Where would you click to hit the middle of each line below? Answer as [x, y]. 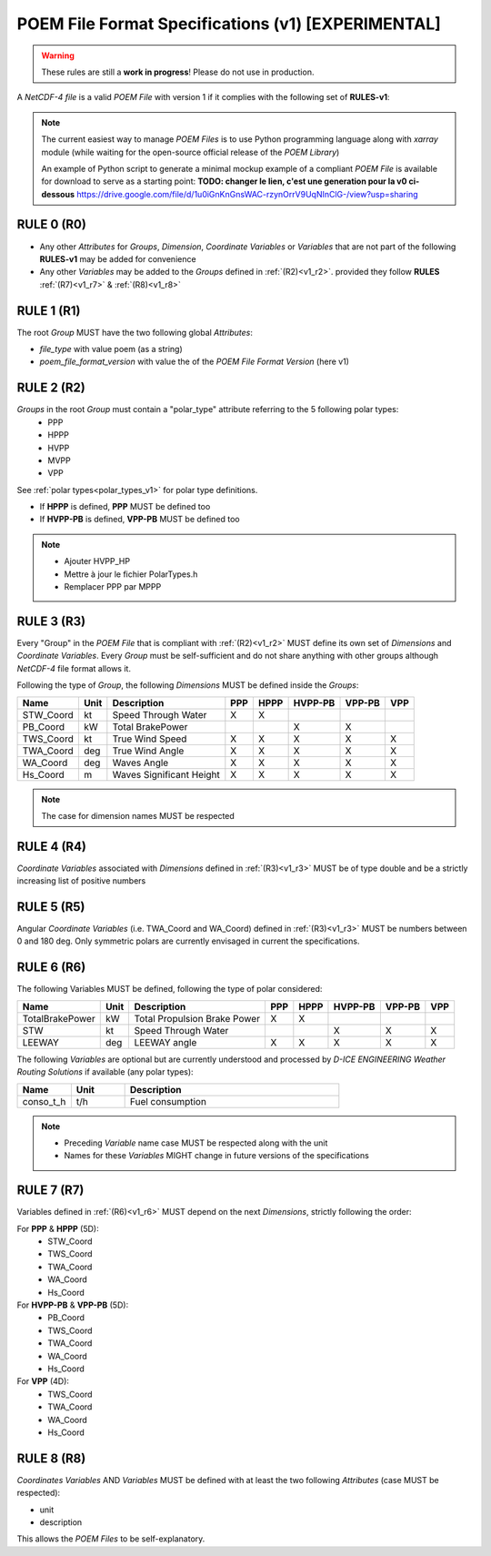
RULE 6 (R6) [51, 968]
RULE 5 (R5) [51, 907]
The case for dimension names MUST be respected [138, 815]
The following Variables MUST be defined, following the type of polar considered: [170, 989]
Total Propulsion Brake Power [197, 1018]
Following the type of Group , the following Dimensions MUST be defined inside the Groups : [188, 685]
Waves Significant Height [166, 774]
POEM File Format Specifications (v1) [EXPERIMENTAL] [229, 24]
